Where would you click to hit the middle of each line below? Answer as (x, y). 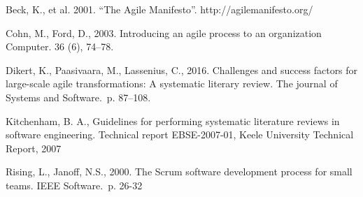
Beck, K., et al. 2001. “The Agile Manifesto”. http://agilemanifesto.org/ (159, 9)
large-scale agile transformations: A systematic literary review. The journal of (172, 83)
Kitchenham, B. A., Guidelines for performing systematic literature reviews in (173, 121)
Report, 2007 (34, 148)
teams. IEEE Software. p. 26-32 (74, 185)
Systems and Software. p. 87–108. (78, 97)
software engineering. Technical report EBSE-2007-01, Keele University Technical (180, 134)
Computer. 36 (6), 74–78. (60, 46)
